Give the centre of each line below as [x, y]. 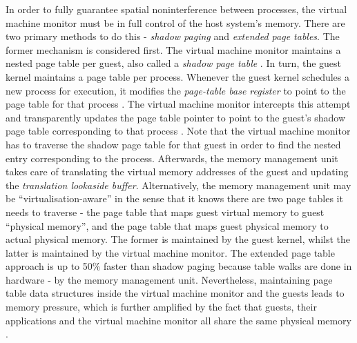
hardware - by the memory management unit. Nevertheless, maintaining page [169, 279]
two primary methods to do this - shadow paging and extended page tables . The [173, 36]
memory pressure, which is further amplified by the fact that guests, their [161, 307]
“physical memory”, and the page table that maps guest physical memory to [167, 225]
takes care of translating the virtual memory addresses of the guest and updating [177, 171]
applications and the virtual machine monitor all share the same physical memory [178, 320]
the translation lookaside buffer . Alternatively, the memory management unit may [178, 185]
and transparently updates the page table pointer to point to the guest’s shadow [176, 117]
